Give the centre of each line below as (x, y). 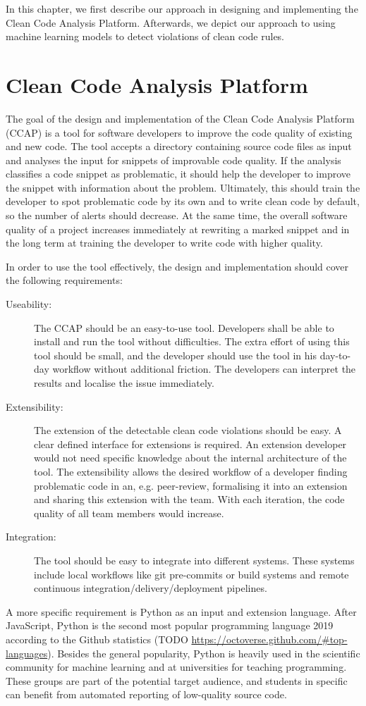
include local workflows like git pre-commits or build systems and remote (191, 574)
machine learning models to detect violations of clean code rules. (145, 36)
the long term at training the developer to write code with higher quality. (164, 243)
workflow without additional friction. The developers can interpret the (204, 369)
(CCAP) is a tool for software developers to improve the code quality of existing (179, 132)
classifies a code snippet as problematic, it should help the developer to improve (178, 174)
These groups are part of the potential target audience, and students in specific (177, 680)
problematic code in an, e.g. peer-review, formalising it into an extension (191, 485)
